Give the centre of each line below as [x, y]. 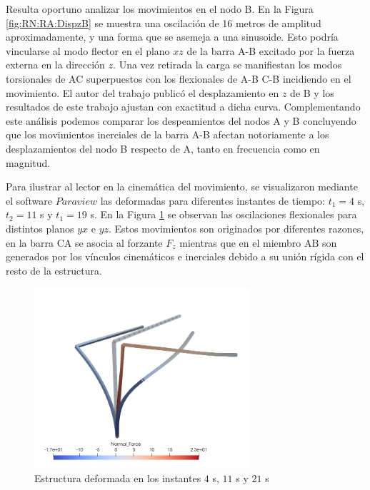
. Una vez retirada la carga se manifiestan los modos [227, 65]
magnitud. [28, 162]
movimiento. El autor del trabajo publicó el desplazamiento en [142, 92]
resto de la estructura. [54, 270]
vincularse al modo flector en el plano [88, 50]
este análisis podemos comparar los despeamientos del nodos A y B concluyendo [181, 120]
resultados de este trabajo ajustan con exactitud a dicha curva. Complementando [183, 107]
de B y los [312, 92]
